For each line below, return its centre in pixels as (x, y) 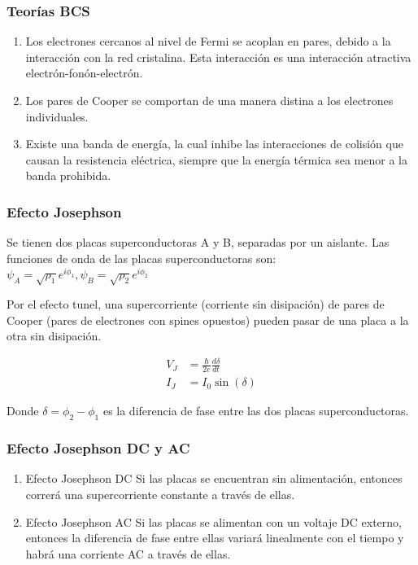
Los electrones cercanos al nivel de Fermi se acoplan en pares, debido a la (208, 41)
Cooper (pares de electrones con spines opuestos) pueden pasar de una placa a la (208, 320)
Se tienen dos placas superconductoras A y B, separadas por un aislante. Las (198, 242)
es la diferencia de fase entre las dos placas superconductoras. (256, 411)
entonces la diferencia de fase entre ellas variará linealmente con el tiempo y (215, 538)
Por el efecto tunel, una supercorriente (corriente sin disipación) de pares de (196, 304)
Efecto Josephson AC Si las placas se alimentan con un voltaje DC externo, (213, 521)
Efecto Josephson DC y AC (98, 448)
